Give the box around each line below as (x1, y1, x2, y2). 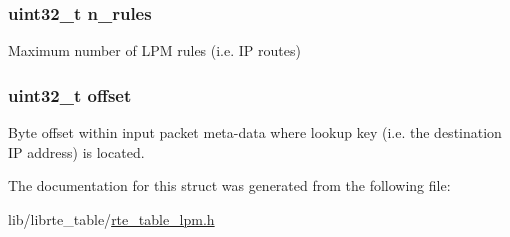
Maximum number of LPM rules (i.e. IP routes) (8, 40, 301, 61)
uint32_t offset (8, 82, 132, 107)
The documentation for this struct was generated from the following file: (8, 175, 451, 196)
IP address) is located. (8, 141, 145, 162)
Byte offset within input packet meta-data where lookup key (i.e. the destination (8, 122, 502, 143)
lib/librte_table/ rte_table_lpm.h (8, 208, 215, 229)
